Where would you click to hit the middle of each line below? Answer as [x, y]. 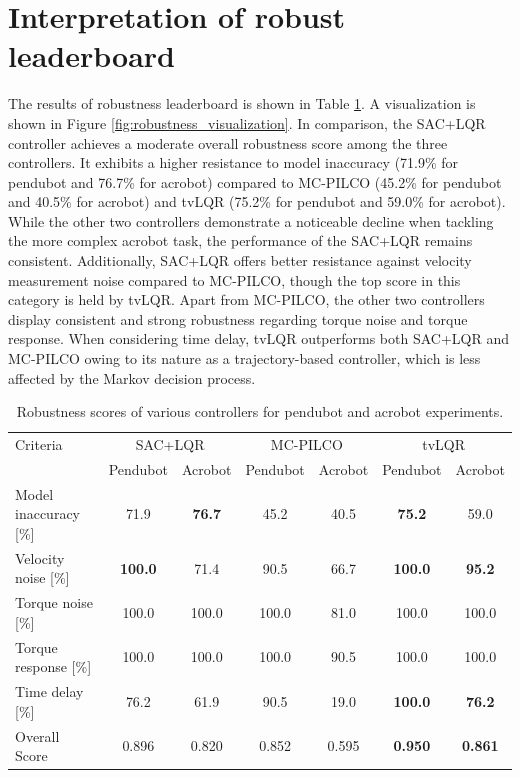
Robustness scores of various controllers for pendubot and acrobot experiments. [260, 411]
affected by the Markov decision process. [132, 377]
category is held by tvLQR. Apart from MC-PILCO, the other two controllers [246, 299]
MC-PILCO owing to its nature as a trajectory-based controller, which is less [244, 358]
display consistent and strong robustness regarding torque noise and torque [238, 318]
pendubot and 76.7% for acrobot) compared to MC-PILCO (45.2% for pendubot [255, 181]
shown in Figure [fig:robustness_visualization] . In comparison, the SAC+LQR [247, 122]
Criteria [39, 444]
